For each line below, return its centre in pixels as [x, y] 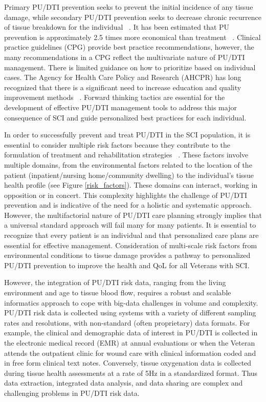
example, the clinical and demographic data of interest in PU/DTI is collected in [131, 333]
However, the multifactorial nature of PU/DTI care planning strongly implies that [133, 215]
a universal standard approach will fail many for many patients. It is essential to [130, 225]
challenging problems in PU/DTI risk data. [72, 393]
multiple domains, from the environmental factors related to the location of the [128, 164]
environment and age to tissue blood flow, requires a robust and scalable [118, 293]
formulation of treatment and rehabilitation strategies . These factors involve [126, 155]
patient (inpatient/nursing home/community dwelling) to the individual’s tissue [129, 175]
